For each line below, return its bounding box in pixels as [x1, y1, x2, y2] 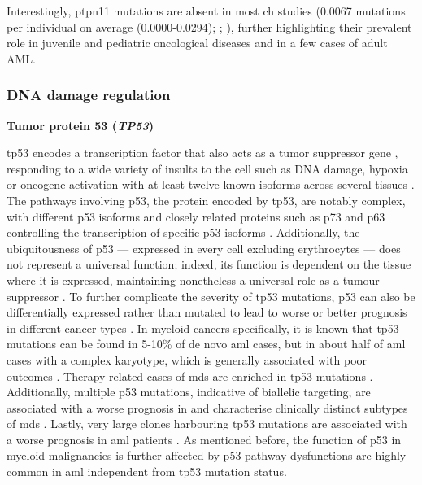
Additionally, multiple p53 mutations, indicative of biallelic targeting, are [7, 383, 371, 400]
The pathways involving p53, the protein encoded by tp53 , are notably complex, [7, 191, 406, 208]
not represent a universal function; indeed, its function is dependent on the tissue [7, 256, 411, 273]
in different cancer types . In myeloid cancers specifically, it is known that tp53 [7, 319, 399, 336]
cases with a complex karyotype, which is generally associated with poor [7, 351, 368, 368]
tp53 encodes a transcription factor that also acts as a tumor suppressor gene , [7, 144, 398, 161]
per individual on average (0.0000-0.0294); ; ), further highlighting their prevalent [7, 18, 412, 35]
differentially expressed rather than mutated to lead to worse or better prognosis [7, 304, 407, 321]
